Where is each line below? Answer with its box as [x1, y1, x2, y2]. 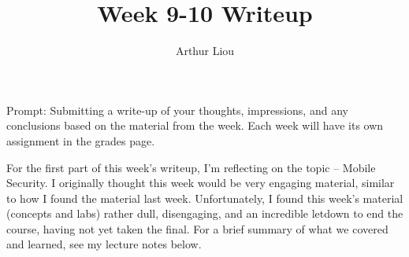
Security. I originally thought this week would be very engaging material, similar [6, 174, 395, 191]
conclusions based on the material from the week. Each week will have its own [6, 117, 384, 134]
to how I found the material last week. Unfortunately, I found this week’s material [6, 189, 403, 206]
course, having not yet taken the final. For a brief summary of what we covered [6, 220, 389, 237]
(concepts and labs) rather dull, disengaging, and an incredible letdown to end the [6, 205, 403, 222]
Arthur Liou [175, 42, 235, 59]
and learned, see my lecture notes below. [6, 236, 202, 252]
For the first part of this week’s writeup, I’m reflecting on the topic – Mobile [6, 159, 376, 175]
